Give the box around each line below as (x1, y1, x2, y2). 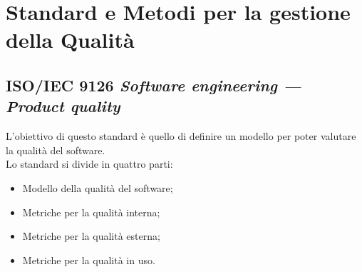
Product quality (6, 95, 120, 117)
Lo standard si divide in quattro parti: (6, 156, 173, 171)
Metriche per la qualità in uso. (22, 252, 155, 267)
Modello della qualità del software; (22, 180, 173, 195)
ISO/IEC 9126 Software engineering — (6, 74, 301, 96)
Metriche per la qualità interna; (22, 204, 160, 219)
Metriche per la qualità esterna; (22, 228, 160, 243)
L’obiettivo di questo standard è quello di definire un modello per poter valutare (6, 129, 356, 143)
